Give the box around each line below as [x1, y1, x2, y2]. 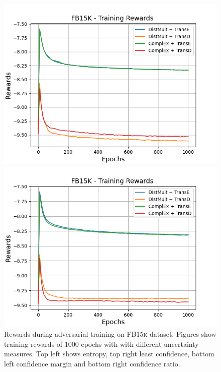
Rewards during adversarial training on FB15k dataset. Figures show [4, 329, 216, 339]
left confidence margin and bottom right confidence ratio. [4, 358, 180, 368]
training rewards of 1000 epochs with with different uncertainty [4, 338, 199, 349]
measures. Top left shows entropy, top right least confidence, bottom [4, 348, 214, 359]
